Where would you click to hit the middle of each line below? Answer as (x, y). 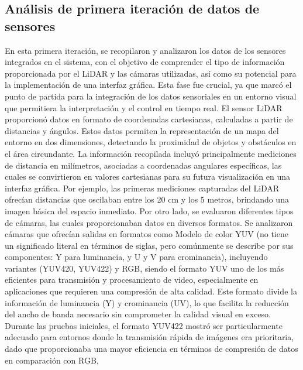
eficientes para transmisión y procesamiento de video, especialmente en (132, 280)
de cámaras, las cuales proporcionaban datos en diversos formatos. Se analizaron (149, 222)
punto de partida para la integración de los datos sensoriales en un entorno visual (151, 96)
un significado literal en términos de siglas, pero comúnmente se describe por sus (149, 245)
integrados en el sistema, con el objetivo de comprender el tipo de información (145, 62)
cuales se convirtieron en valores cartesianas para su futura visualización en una (148, 177)
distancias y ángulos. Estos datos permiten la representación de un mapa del (142, 130)
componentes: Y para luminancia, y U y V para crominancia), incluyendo (136, 257)
